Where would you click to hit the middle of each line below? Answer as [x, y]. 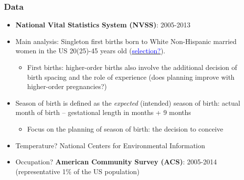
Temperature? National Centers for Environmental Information [110, 145]
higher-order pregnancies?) [67, 86]
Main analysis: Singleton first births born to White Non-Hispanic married [126, 41]
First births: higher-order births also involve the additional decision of [132, 67]
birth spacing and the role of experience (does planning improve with [131, 77]
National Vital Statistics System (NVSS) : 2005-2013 [103, 25]
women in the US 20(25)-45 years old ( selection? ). [90, 51]
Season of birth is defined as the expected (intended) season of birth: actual [128, 102]
